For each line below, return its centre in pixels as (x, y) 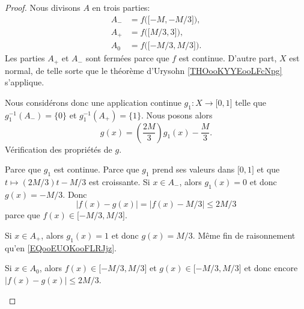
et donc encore (271, 268)
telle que (251, 102)
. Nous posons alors (177, 115)
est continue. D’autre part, (228, 58)
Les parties (25, 58)
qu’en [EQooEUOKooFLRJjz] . (61, 247)
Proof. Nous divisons (43, 7)
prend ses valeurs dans (193, 169)
